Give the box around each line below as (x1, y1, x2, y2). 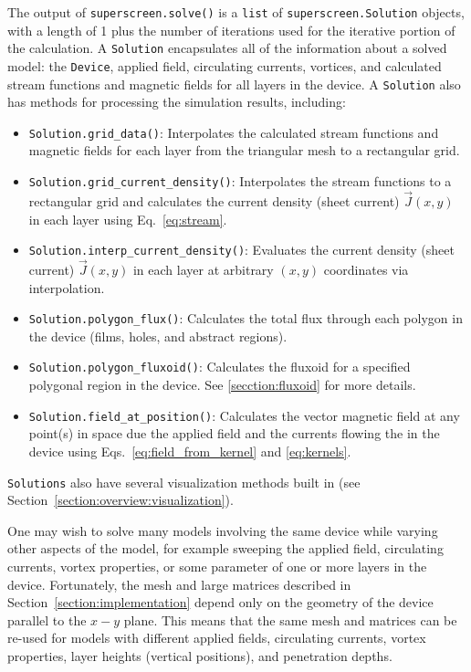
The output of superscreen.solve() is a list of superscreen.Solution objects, (7, 3, 465, 21)
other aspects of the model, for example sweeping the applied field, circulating (7, 539, 444, 558)
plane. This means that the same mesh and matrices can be (123, 610, 457, 629)
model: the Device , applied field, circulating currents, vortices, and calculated (7, 56, 442, 75)
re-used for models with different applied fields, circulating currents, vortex (7, 628, 426, 647)
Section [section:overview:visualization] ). (7, 490, 234, 509)
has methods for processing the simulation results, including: (7, 92, 346, 111)
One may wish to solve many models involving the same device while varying (7, 520, 438, 540)
